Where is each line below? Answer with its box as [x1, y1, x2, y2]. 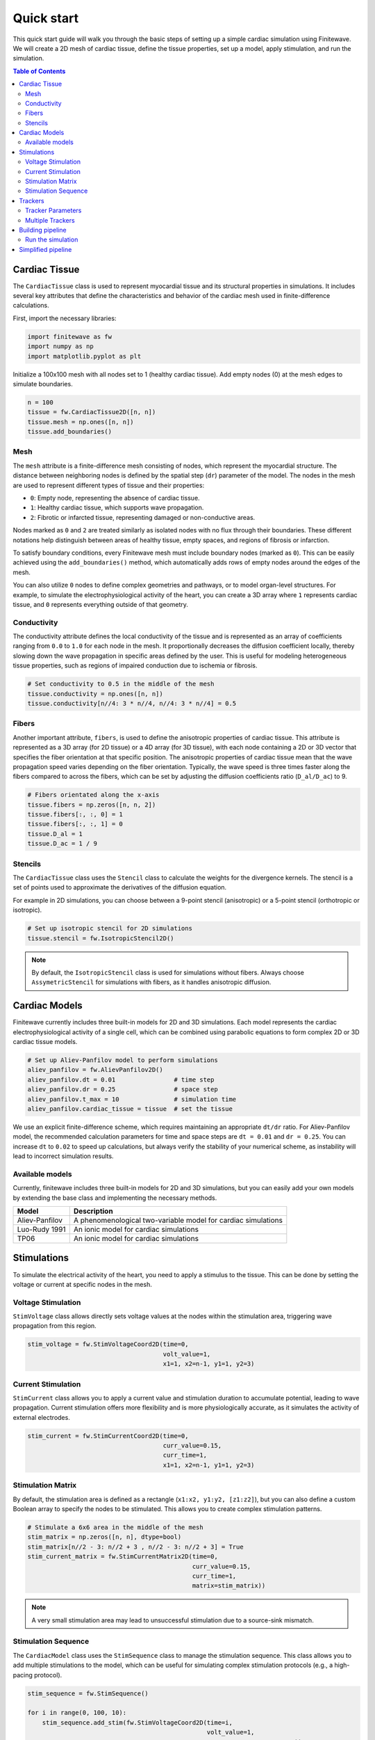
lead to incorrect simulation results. [12, 1152, 114, 1160]
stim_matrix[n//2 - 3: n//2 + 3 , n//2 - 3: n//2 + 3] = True [27, 1542, 244, 1551]
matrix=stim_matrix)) [192, 1582, 266, 1590]
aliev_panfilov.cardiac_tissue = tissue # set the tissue [27, 1105, 233, 1113]
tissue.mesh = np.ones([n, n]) [27, 418, 135, 426]
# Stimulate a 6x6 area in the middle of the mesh [27, 1523, 204, 1531]
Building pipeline [19, 226, 67, 234]
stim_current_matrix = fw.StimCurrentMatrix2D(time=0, [27, 1553, 218, 1560]
